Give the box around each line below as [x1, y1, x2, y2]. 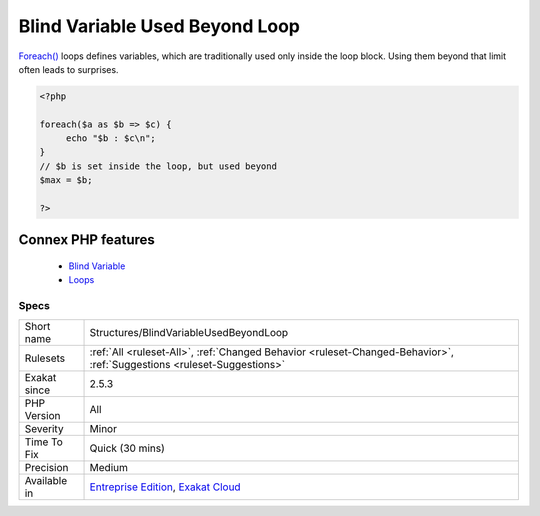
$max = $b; [39, 175, 93, 186]
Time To [24, 435, 64, 449]
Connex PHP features [18, 231, 155, 249]
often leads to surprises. [18, 63, 119, 75]
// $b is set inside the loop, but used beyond [39, 160, 277, 172]
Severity [24, 421, 64, 435]
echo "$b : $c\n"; [65, 133, 157, 144]
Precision [24, 460, 69, 474]
